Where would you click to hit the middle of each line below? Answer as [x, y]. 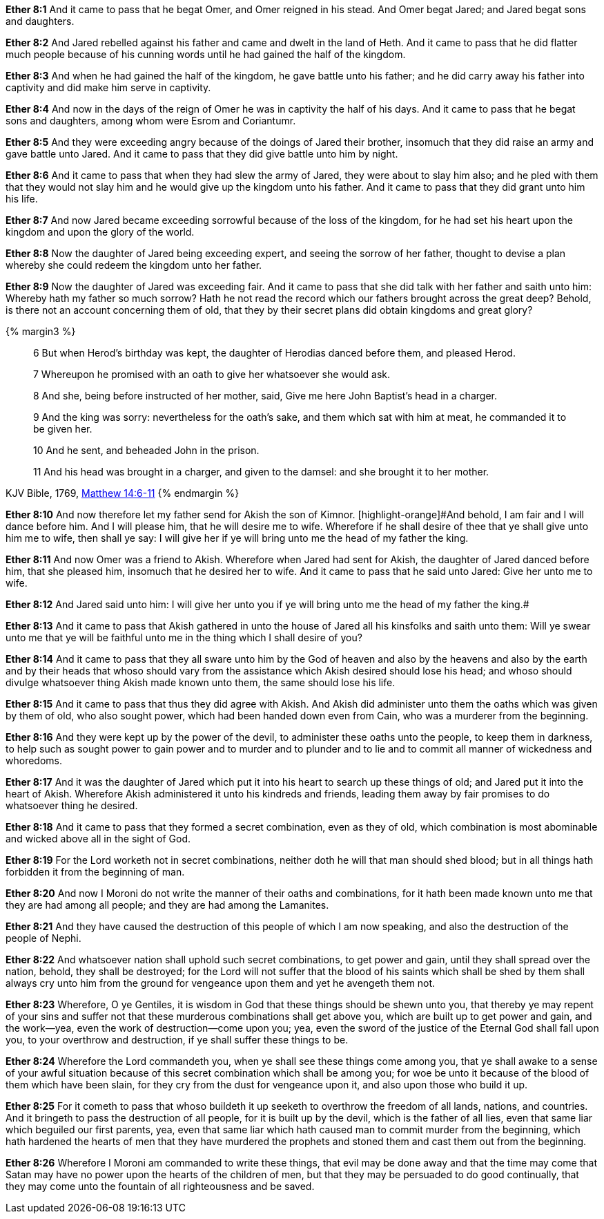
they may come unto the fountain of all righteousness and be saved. [160, 1186]
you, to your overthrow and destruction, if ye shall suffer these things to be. [177, 1040]
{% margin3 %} [41, 331]
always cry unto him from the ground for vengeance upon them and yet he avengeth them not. [221, 983]
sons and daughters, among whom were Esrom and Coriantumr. [151, 121]
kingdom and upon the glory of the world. [100, 232]
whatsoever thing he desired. [72, 805]
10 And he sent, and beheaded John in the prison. [146, 450]
